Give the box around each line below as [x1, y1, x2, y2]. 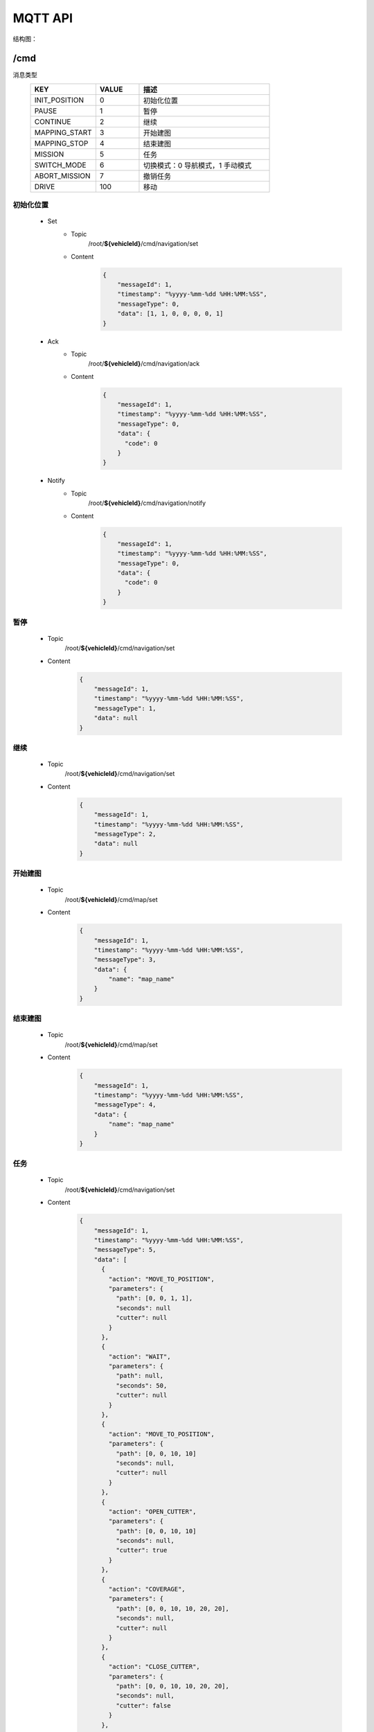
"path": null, [115, 1372, 164, 1380]
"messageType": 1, [93, 704, 157, 712]
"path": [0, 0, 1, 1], [115, 1294, 193, 1302]
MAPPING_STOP [34, 139, 89, 148]
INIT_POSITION [34, 95, 84, 105]
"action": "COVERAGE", [108, 1585, 186, 1593]
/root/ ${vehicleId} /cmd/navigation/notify [88, 499, 206, 507]
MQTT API [12, 10, 73, 26]
